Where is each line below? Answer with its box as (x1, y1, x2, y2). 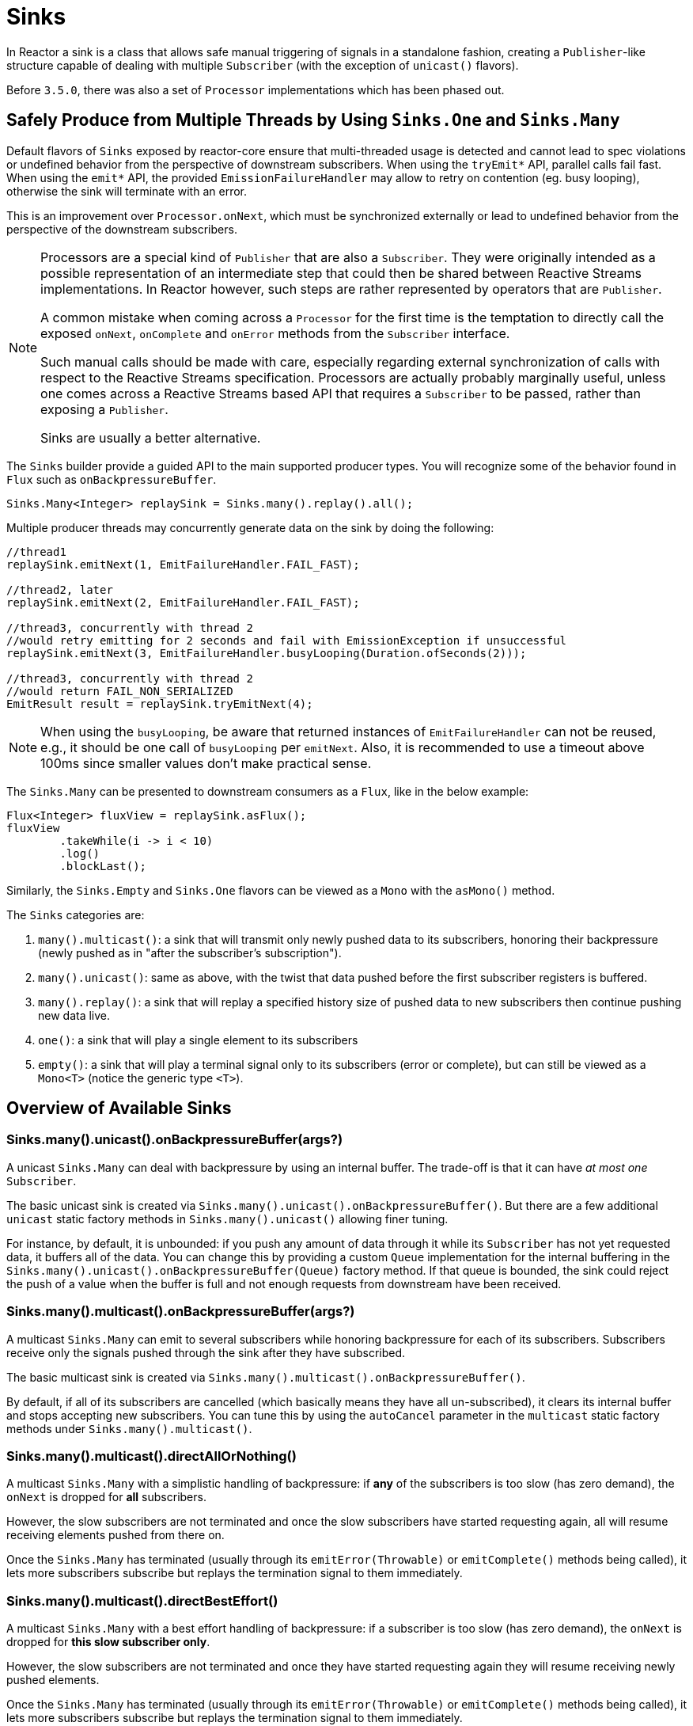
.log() (59, 846, 100, 860)
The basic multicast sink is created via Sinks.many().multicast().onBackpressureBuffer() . (6, 1370, 525, 1384)
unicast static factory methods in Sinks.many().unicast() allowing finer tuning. (6, 1211, 449, 1226)
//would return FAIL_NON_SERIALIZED (6, 684, 233, 698)
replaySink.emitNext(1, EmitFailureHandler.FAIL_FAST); (6, 557, 360, 571)
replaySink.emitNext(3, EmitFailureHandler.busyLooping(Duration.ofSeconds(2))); (6, 646, 527, 660)
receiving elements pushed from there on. (6, 1528, 225, 1542)
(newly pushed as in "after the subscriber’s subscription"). (38, 945, 342, 960)
